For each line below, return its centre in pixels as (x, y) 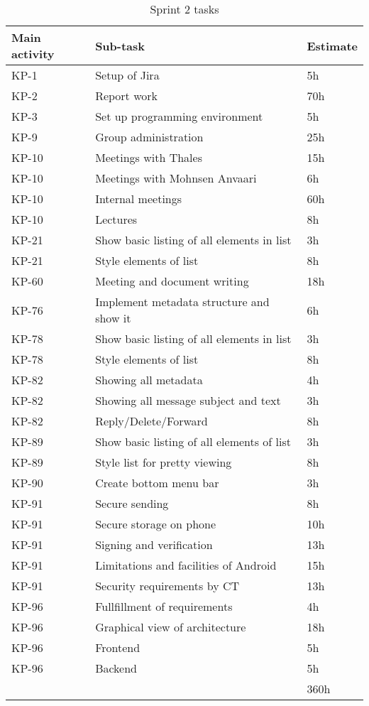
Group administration (149, 137)
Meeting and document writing (172, 281)
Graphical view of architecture (171, 627)
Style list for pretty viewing (164, 462)
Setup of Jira (127, 75)
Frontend (118, 647)
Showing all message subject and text (188, 400)
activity (33, 54)
